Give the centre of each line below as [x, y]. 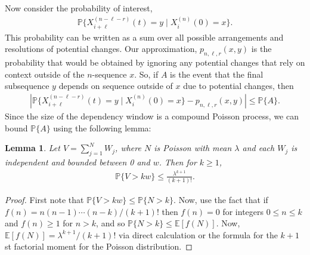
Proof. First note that [44, 200]
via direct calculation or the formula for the [198, 234]
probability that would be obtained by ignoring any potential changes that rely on [155, 62]
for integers [243, 211]
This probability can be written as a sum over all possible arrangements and [144, 37]
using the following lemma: [102, 127]
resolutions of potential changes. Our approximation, [101, 49]
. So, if [146, 74]
